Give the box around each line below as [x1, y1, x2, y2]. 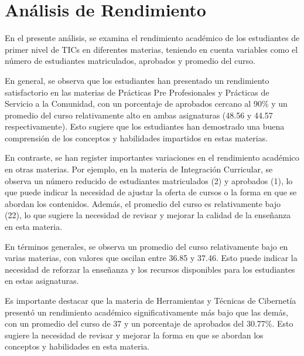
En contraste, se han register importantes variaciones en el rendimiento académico [5, 151, 299, 164]
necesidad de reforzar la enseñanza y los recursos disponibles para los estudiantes [5, 263, 295, 275]
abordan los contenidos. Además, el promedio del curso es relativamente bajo [5, 197, 281, 209]
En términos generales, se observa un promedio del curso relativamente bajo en [5, 240, 288, 252]
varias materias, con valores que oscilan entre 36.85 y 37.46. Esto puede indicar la [5, 252, 298, 264]
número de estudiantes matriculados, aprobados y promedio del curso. [5, 55, 255, 67]
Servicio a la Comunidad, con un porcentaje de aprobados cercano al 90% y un [5, 97, 288, 110]
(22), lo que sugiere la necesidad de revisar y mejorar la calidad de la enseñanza [5, 209, 291, 221]
